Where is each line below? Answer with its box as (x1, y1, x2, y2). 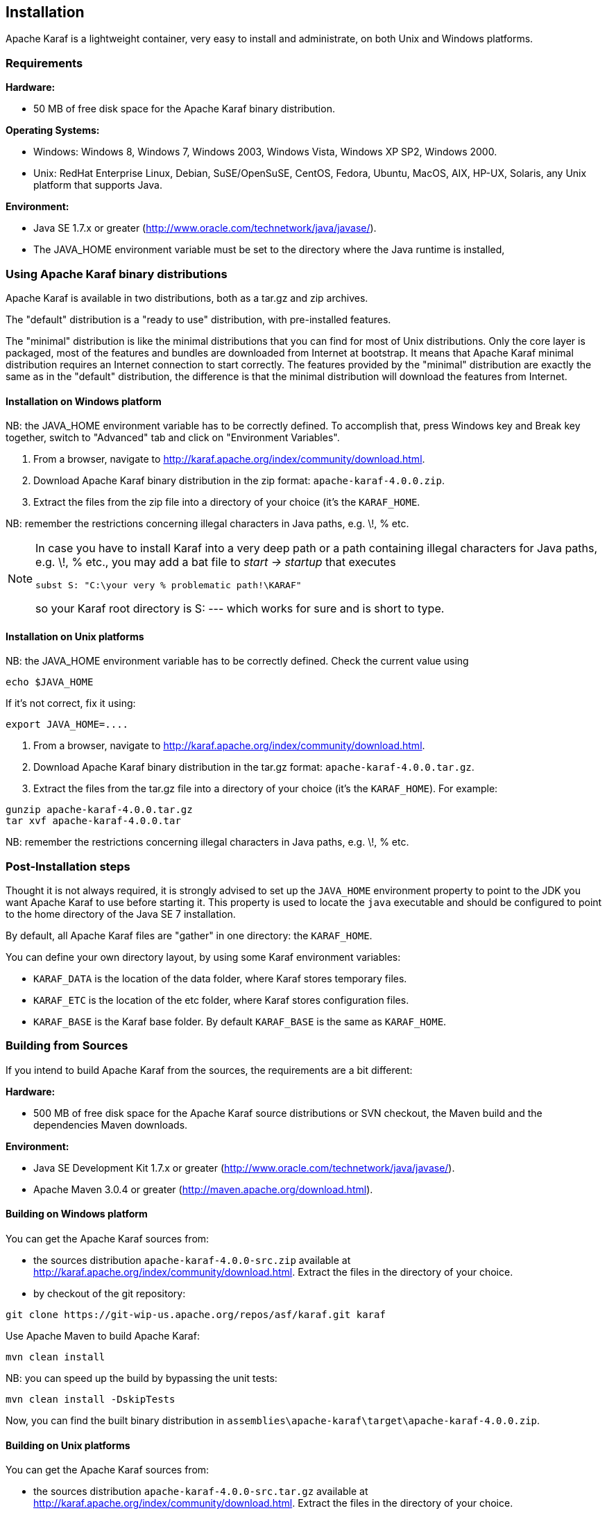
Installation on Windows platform (6, 395, 162, 407)
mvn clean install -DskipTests (6, 1394, 176, 1405)
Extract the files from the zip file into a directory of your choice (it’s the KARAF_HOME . (33, 496, 420, 508)
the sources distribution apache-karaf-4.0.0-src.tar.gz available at (33, 1485, 368, 1498)
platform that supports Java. (33, 179, 162, 191)
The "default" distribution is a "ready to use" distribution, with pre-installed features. (6, 313, 391, 325)
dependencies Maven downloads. (33, 1118, 188, 1131)
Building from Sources (6, 1038, 128, 1053)
